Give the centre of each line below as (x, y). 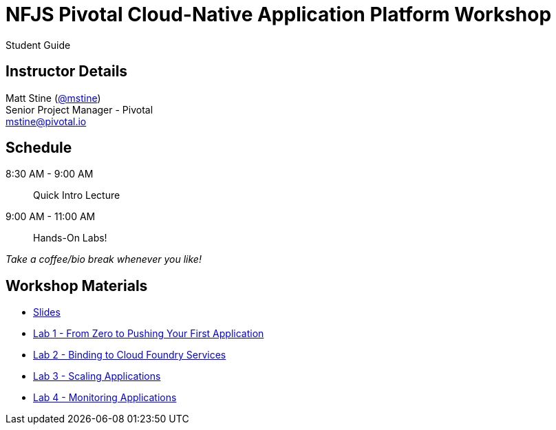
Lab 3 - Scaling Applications (97, 376)
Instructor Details (67, 72)
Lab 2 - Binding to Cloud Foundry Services (130, 355)
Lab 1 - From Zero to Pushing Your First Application (149, 334)
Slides (47, 312)
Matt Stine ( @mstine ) (53, 98)
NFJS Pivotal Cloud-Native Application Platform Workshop (279, 14)
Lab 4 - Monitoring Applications (105, 398)
